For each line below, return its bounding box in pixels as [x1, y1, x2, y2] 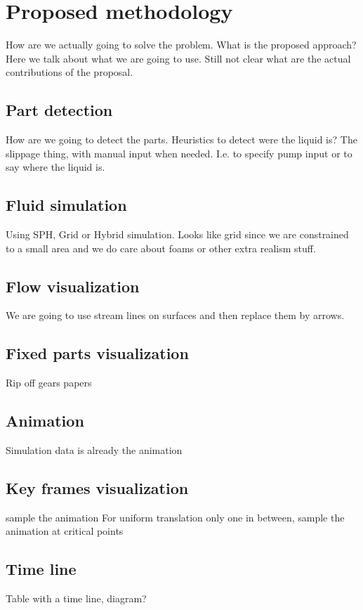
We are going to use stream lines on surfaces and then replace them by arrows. [6, 308, 345, 323]
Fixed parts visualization [6, 342, 189, 364]
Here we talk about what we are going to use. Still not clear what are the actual [6, 51, 351, 65]
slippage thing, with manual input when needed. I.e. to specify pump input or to [6, 145, 352, 160]
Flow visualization [6, 275, 140, 297]
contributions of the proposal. [6, 65, 133, 79]
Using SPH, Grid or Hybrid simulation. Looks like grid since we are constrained [6, 227, 349, 242]
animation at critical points [6, 524, 124, 538]
